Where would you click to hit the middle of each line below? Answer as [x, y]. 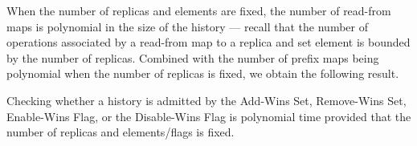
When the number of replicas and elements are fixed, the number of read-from [199, 10]
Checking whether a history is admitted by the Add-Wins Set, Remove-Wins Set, [206, 100]
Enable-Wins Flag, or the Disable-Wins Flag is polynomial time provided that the [209, 116]
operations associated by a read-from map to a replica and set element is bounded [208, 42]
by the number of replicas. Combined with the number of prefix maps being [193, 57]
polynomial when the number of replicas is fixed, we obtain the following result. [203, 73]
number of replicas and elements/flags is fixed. [121, 132]
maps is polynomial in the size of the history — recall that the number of [187, 26]
